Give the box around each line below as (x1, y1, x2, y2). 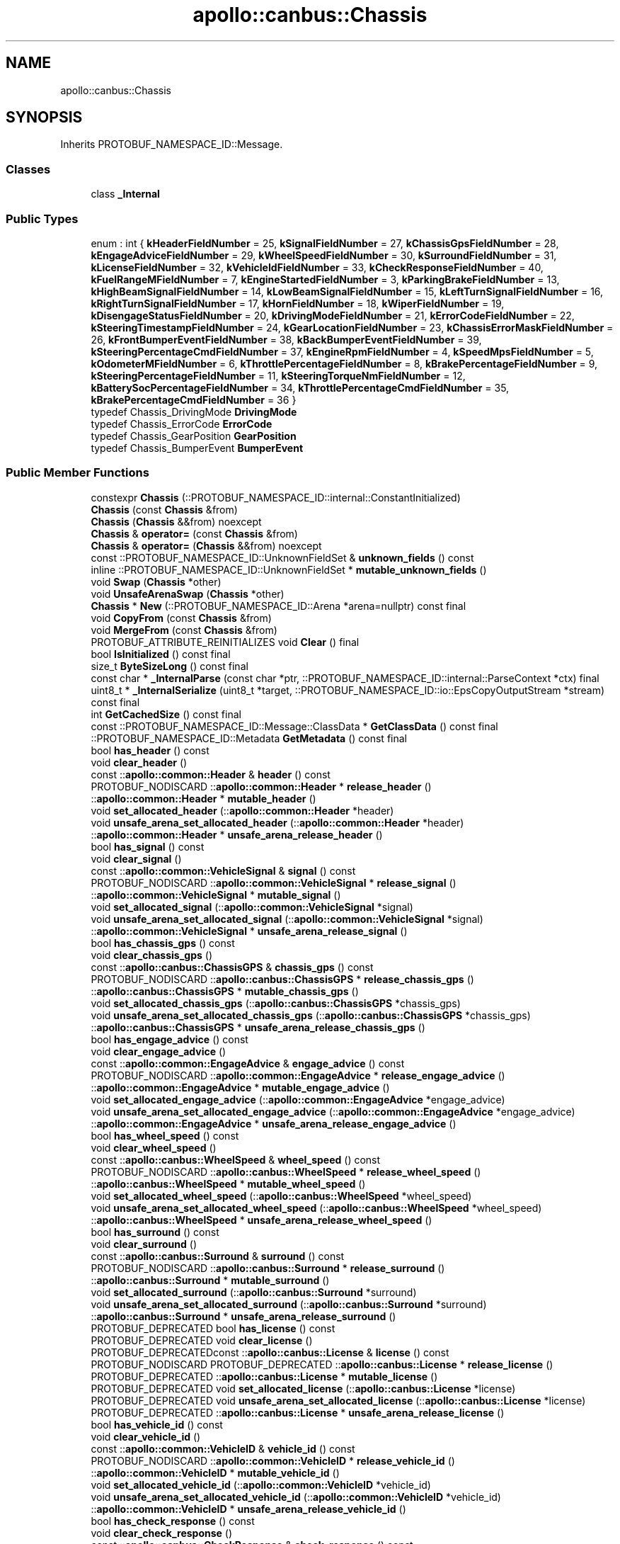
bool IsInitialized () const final (91, 647, 231, 660)
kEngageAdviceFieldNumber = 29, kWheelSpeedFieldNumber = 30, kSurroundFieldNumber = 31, (91, 249, 557, 261)
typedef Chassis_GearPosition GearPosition (91, 429, 297, 442)
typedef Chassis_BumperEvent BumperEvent (91, 441, 304, 454)
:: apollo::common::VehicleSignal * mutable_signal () (91, 888, 341, 901)
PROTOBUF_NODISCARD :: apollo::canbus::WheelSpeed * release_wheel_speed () (91, 1165, 481, 1178)
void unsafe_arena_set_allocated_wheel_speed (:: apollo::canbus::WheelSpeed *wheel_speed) (91, 1201, 542, 1214)
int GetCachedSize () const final (91, 708, 241, 720)
